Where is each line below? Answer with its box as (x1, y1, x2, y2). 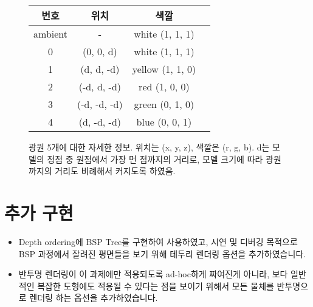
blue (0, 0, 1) (136, 115, 192, 129)
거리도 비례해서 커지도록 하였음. (55, 164, 176, 177)
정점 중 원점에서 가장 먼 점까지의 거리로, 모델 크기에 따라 (47, 152, 263, 165)
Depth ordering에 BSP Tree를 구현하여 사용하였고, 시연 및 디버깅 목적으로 (18, 235, 298, 248)
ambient (33, 27, 68, 41)
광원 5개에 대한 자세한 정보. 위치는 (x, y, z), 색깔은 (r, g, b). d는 (29, 141, 270, 153)
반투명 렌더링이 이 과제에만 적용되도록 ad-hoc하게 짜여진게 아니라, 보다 (18, 268, 288, 280)
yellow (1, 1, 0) (132, 62, 196, 76)
